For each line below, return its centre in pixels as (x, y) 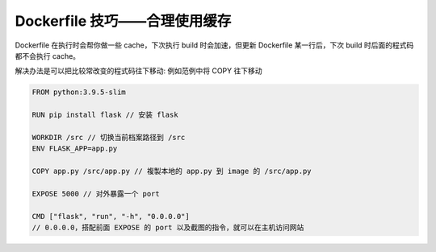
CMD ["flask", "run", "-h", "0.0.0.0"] (111, 216)
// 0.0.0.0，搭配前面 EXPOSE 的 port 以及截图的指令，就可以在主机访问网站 (168, 227)
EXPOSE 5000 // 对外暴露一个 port (96, 194)
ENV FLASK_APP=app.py (75, 149)
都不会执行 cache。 (48, 56)
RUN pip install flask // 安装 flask (105, 115)
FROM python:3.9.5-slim (79, 92)
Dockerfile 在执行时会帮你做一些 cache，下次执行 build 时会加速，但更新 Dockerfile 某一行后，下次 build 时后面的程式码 (214, 45)
